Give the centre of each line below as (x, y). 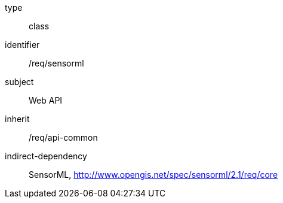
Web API (46, 100)
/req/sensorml (56, 63)
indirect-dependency (46, 156)
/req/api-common (63, 137)
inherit (17, 119)
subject (19, 82)
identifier (22, 45)
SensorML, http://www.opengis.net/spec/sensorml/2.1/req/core (153, 175)
